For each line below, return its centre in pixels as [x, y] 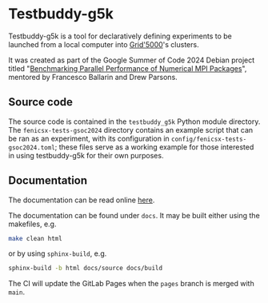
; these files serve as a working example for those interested [154, 147]
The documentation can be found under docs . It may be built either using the [134, 215]
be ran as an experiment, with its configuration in [89, 138]
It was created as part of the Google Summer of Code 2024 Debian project [132, 60]
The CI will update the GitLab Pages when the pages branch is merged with [131, 284]
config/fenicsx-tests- [209, 139]
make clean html [35, 238]
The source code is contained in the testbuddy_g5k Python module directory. [134, 122]
